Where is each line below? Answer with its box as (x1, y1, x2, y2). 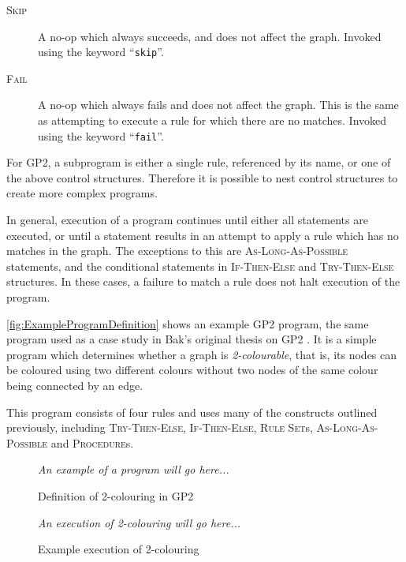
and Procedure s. (50, 434, 134, 451)
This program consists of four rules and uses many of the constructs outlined (6, 403, 378, 420)
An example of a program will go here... (38, 461, 229, 478)
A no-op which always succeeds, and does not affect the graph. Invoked (38, 28, 382, 44)
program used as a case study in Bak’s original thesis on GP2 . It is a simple (6, 331, 377, 347)
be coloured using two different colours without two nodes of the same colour (6, 362, 378, 378)
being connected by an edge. (6, 377, 143, 393)
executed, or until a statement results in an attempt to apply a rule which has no (6, 227, 399, 243)
